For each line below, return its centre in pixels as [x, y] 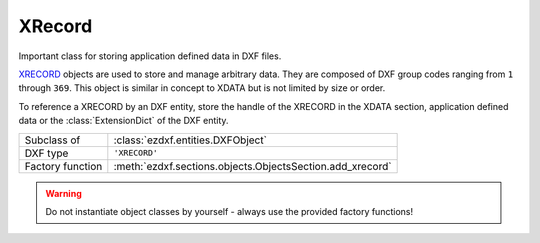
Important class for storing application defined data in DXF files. [150, 56]
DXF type [46, 153]
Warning [63, 193]
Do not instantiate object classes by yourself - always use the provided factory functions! [229, 211]
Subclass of [52, 140]
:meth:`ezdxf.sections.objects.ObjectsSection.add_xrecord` [252, 166]
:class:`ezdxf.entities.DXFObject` [190, 140]
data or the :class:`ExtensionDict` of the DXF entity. [123, 121]
